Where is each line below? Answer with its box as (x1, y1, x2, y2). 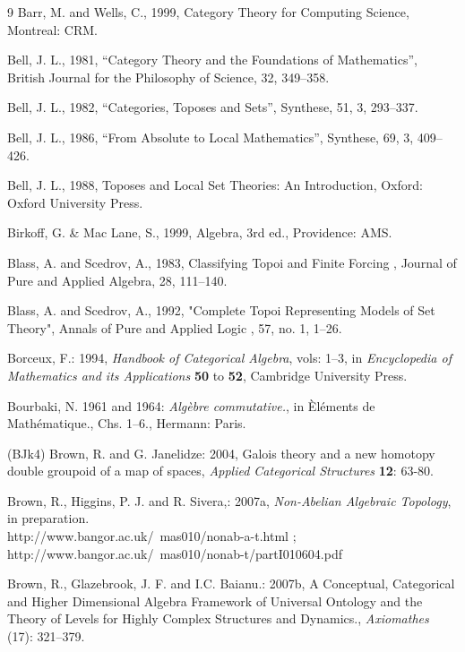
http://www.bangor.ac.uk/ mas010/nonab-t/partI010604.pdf (7, 544, 342, 562)
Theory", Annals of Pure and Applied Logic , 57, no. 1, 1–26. (7, 318, 342, 337)
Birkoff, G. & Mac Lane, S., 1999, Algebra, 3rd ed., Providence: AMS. (7, 223, 392, 242)
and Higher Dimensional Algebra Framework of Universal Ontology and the (7, 591, 423, 610)
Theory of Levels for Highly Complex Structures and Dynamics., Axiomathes (7, 609, 429, 628)
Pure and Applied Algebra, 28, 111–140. (7, 270, 228, 289)
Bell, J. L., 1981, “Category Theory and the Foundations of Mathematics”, (7, 50, 418, 69)
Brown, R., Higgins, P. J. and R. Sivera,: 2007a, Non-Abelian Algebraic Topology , (7, 491, 452, 510)
